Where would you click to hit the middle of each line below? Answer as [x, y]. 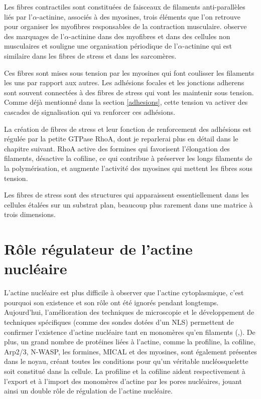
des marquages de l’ [34, 36]
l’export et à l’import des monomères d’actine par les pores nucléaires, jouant [123, 381]
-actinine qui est [207, 46]
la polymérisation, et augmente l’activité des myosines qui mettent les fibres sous [128, 168]
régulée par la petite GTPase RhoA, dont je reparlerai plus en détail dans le [121, 139]
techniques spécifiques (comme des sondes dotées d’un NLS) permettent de [119, 322]
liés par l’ [18, 16]
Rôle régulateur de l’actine [98, 249]
